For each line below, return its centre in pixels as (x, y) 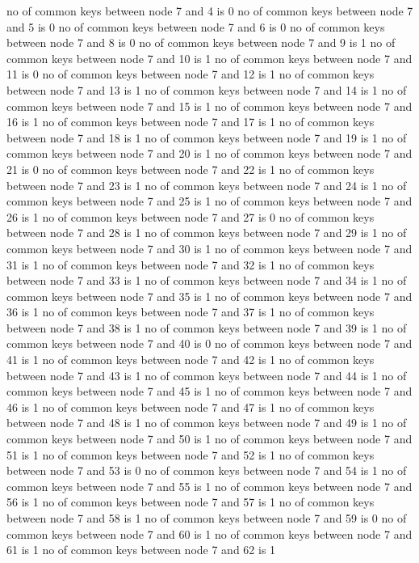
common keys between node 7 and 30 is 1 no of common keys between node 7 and (209, 248)
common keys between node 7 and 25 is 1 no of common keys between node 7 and (209, 201)
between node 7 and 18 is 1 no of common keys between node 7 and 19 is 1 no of (207, 137)
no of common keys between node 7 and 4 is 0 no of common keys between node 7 (210, 11)
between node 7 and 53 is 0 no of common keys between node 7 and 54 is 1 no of (207, 470)
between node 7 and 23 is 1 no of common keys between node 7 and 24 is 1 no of (207, 185)
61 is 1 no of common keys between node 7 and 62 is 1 (141, 550)
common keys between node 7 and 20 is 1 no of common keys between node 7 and (209, 153)
